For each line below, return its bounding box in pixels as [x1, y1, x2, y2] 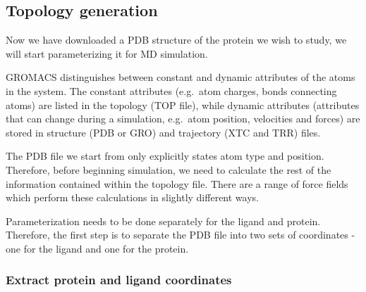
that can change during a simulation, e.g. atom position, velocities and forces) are [6, 111, 360, 126]
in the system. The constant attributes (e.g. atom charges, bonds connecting [6, 83, 337, 98]
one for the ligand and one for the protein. [6, 241, 189, 255]
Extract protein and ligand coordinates [6, 271, 232, 288]
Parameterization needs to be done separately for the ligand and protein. [6, 213, 321, 228]
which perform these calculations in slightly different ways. [6, 190, 259, 205]
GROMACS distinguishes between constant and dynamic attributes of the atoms [6, 70, 355, 84]
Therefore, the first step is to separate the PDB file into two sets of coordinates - [6, 227, 355, 242]
